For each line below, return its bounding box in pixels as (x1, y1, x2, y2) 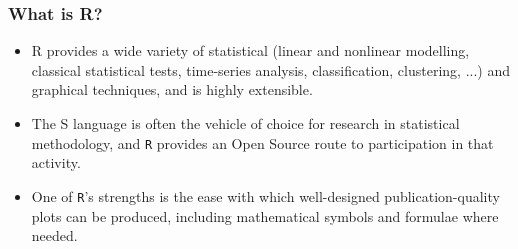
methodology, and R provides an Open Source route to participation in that (31, 132, 494, 153)
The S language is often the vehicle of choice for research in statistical (31, 113, 460, 133)
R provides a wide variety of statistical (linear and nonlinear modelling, (31, 40, 470, 61)
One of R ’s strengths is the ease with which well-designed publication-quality (31, 185, 500, 206)
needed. (31, 225, 78, 246)
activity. (31, 152, 81, 173)
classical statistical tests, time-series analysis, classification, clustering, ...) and (31, 59, 510, 80)
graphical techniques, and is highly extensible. (31, 79, 313, 100)
